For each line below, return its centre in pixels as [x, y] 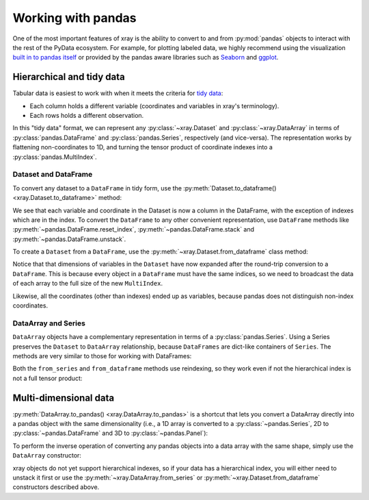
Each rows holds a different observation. [87, 116]
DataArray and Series [49, 323]
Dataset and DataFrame [53, 175]
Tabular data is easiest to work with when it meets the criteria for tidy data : [118, 93]
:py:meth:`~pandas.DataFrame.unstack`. [69, 239]
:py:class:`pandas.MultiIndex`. [55, 157]
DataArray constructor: [47, 455]
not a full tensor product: [47, 378]
